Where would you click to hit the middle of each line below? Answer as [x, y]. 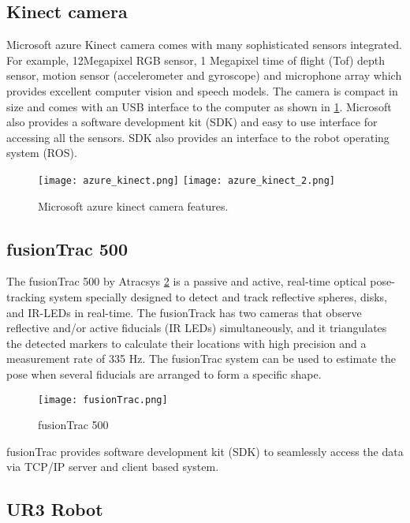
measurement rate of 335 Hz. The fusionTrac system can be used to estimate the [201, 359]
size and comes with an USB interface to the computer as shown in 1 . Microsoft [199, 106]
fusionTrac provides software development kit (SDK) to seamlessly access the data [205, 451]
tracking [26, 297]
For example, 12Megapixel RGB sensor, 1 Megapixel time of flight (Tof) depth [196, 60]
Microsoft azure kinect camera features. [133, 205]
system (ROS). [42, 153]
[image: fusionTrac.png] [103, 400]
